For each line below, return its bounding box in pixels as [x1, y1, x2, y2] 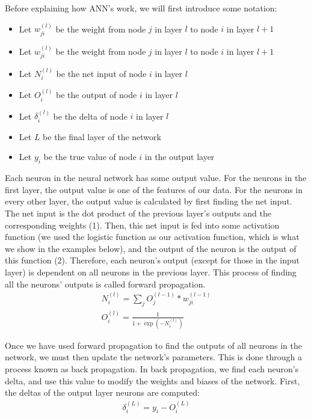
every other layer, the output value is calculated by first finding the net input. [5, 195, 292, 207]
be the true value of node [43, 150, 137, 163]
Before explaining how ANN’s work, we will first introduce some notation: [5, 2, 277, 14]
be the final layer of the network [43, 130, 161, 143]
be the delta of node [53, 109, 128, 122]
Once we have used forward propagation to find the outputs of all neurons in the [5, 339, 302, 351]
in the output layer [144, 150, 215, 163]
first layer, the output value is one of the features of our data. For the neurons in [5, 183, 303, 195]
